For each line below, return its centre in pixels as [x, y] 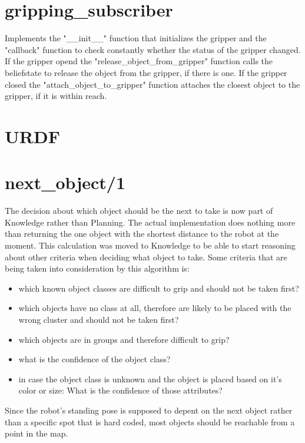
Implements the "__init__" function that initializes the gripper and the [136, 38]
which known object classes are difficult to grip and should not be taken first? [159, 288]
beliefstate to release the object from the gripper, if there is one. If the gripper [146, 72]
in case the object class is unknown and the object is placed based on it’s [150, 378]
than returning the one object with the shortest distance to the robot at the [142, 234]
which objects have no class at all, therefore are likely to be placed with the [155, 308]
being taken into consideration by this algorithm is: [97, 268]
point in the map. [37, 433]
